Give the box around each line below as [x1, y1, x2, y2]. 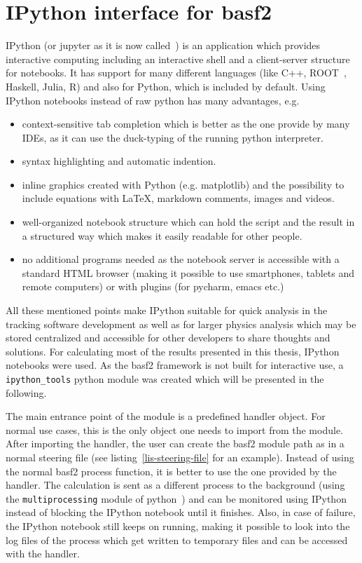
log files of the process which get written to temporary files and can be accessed [6, 532, 348, 547]
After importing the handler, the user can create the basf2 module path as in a [6, 436, 344, 451]
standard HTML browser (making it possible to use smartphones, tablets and [22, 265, 355, 280]
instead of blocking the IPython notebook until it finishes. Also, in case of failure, [6, 505, 356, 520]
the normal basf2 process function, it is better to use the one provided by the [6, 463, 337, 478]
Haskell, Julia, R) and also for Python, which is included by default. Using [6, 79, 326, 93]
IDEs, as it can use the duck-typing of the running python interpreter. [22, 130, 323, 144]
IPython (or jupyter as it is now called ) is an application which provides [6, 38, 321, 53]
